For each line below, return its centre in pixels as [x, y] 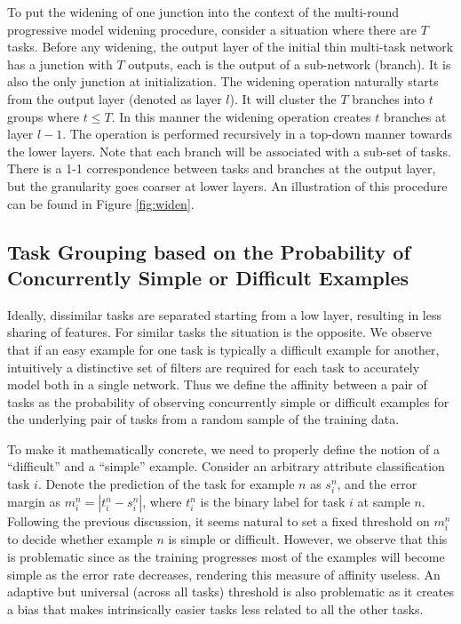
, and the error [377, 484]
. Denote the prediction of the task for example [166, 484]
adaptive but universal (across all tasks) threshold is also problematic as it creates [230, 592]
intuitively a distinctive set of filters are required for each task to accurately [214, 367]
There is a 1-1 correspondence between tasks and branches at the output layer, [222, 168]
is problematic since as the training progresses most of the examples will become [226, 556]
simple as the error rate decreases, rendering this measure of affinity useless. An [224, 574]
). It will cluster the [283, 98]
